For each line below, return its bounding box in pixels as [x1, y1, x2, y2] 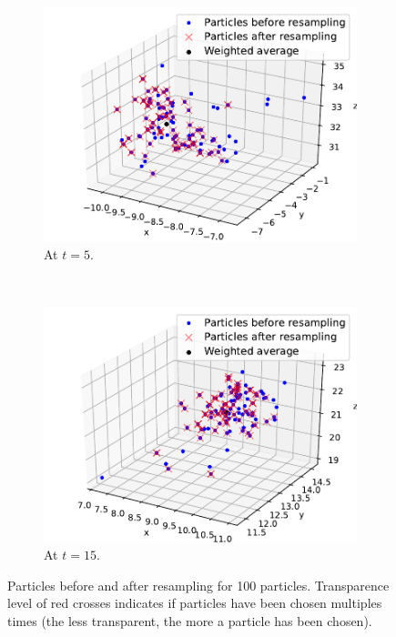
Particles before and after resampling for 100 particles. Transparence [7, 575, 390, 594]
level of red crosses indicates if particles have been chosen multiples [7, 593, 382, 612]
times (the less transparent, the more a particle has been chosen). [7, 611, 372, 630]
